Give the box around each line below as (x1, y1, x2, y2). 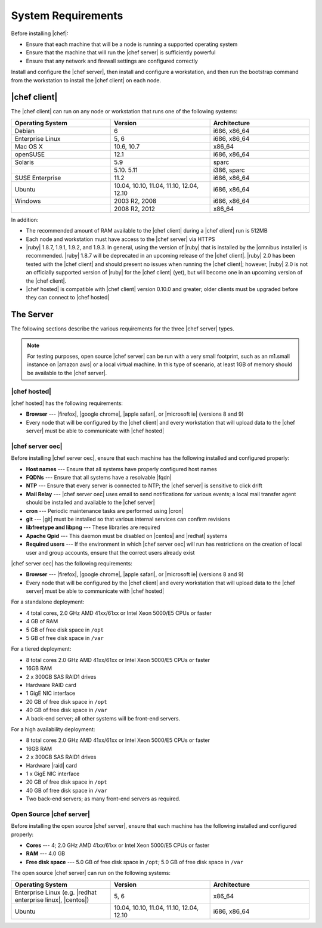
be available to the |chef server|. (27, 369, 107, 376)
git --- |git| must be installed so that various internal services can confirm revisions (26, 515, 231, 522)
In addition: (11, 216, 39, 223)
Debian (14, 126, 35, 135)
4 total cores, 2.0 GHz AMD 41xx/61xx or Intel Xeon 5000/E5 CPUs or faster (26, 609, 212, 617)
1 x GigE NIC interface (26, 770, 80, 777)
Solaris (14, 158, 34, 166)
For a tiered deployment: (11, 645, 72, 652)
